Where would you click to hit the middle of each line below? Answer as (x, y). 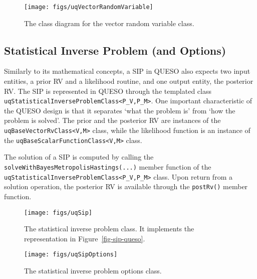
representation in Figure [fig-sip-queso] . (85, 238)
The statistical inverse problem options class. (93, 271)
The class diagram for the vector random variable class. (109, 23)
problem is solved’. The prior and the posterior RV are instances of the (112, 120)
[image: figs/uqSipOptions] (71, 255)
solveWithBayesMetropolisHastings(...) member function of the (108, 166)
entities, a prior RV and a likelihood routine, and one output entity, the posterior (129, 81)
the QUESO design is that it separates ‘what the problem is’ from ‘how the (120, 110)
